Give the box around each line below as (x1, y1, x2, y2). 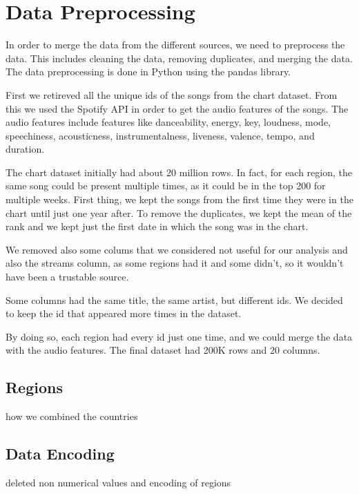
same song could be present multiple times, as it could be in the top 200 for (6, 178, 326, 193)
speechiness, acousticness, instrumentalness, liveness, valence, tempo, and (6, 128, 315, 142)
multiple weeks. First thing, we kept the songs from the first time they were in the (6, 192, 353, 207)
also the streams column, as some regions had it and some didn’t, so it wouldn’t (6, 256, 344, 270)
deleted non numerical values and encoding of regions (6, 475, 231, 489)
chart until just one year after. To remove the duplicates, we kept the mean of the (6, 205, 352, 220)
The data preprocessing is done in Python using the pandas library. (6, 64, 291, 79)
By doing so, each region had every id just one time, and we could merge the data (6, 329, 353, 343)
